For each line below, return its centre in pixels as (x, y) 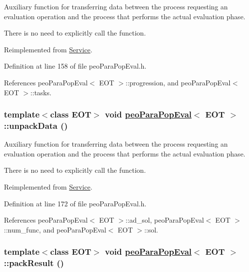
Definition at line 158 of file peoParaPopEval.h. (75, 66)
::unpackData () (36, 125)
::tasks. (41, 92)
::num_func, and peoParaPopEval (55, 229)
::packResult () (34, 263)
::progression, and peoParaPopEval (178, 82)
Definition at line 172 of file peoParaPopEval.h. (75, 203)
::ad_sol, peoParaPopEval (165, 220)
